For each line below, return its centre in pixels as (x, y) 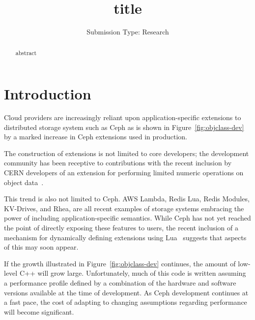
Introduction (48, 94)
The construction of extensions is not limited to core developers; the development (127, 153)
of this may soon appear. (41, 247)
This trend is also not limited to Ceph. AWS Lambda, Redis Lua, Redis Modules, (127, 199)
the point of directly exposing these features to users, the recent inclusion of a (121, 228)
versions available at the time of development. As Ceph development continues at (126, 292)
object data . (24, 182)
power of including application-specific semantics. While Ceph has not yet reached (127, 218)
